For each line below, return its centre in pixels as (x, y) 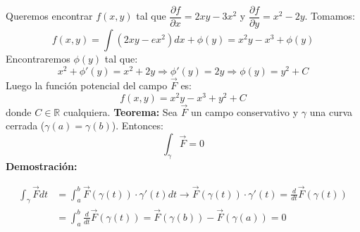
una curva (331, 111)
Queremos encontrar (49, 16)
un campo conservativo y (244, 111)
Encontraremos (38, 59)
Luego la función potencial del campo (87, 85)
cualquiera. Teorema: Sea (120, 111)
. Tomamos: (330, 16)
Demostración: (42, 166)
